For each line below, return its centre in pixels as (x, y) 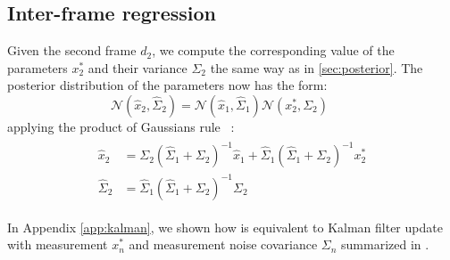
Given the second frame (72, 50)
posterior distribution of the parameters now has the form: (167, 85)
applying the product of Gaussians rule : (121, 126)
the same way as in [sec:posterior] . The (317, 67)
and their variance (137, 67)
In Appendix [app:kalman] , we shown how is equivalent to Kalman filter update (225, 227)
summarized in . (385, 244)
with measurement (58, 244)
